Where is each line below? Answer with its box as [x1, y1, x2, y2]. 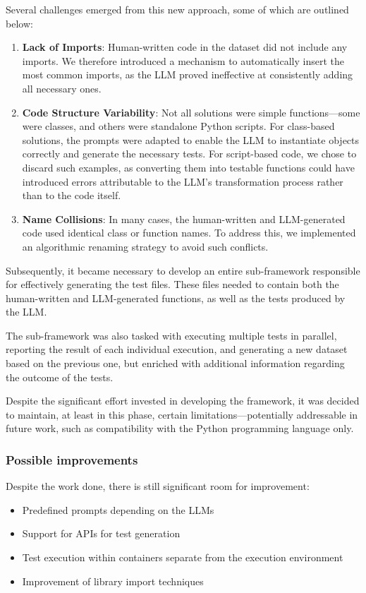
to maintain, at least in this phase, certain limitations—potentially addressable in [6, 407, 358, 421]
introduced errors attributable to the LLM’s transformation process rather [22, 174, 343, 188]
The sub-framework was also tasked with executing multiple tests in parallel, [6, 328, 337, 342]
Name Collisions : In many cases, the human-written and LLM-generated [22, 211, 346, 226]
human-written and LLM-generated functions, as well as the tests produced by [6, 290, 346, 305]
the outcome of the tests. [6, 369, 114, 384]
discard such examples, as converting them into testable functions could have [22, 160, 355, 174]
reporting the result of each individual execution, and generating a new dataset [6, 342, 348, 357]
